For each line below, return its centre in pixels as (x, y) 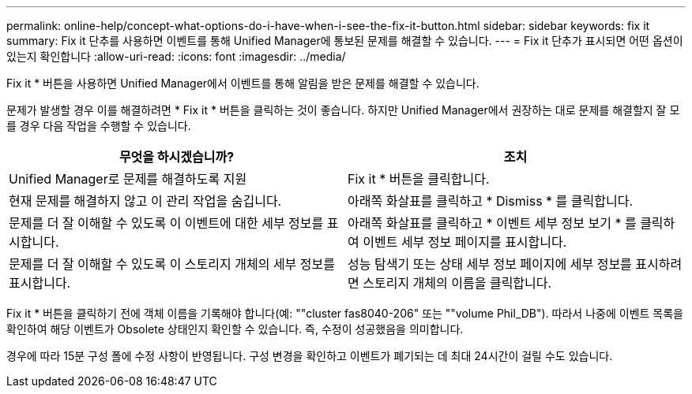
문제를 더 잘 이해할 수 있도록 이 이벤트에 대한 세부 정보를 (166, 223)
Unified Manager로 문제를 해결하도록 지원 (128, 179)
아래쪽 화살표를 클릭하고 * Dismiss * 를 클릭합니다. (491, 201)
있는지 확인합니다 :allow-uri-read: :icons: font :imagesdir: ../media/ (176, 56)
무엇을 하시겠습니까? (177, 157)
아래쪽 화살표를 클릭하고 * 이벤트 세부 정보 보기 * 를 (492, 223)
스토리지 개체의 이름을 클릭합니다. (457, 283)
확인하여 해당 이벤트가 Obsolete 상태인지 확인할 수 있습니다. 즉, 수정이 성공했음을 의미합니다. (235, 329)
